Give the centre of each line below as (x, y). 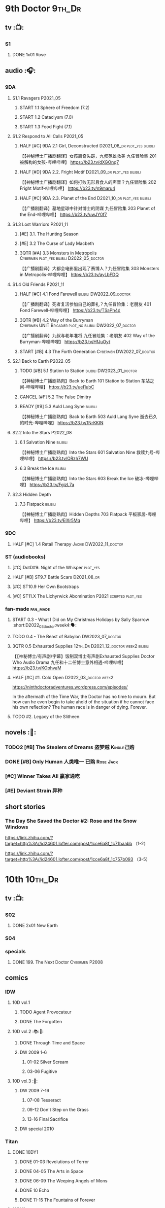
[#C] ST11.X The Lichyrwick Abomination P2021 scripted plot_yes (77, 596)
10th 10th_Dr (32, 880)
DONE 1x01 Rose (29, 54)
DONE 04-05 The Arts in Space (51, 1172)
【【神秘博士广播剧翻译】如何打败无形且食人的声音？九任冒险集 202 (88, 182)
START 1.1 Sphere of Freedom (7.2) (55, 107)
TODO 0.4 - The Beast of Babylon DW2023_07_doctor (67, 637)
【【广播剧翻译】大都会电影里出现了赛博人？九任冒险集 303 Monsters (89, 268)
